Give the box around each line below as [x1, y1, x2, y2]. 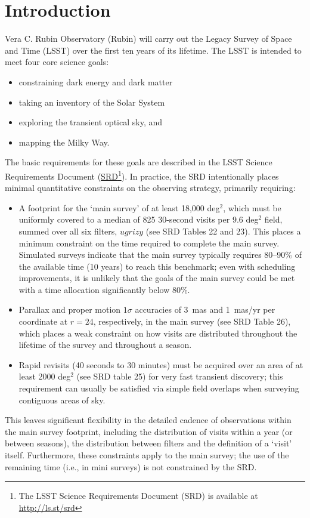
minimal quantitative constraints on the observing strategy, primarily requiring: [5, 181, 296, 194]
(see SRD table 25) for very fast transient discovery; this [76, 370, 283, 383]
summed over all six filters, [18, 224, 117, 237]
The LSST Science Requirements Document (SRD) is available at [18, 489, 258, 502]
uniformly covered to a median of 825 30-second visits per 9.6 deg [18, 213, 259, 226]
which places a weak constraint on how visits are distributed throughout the [18, 326, 297, 339]
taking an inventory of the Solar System [18, 95, 165, 108]
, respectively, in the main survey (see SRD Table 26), [93, 315, 291, 328]
